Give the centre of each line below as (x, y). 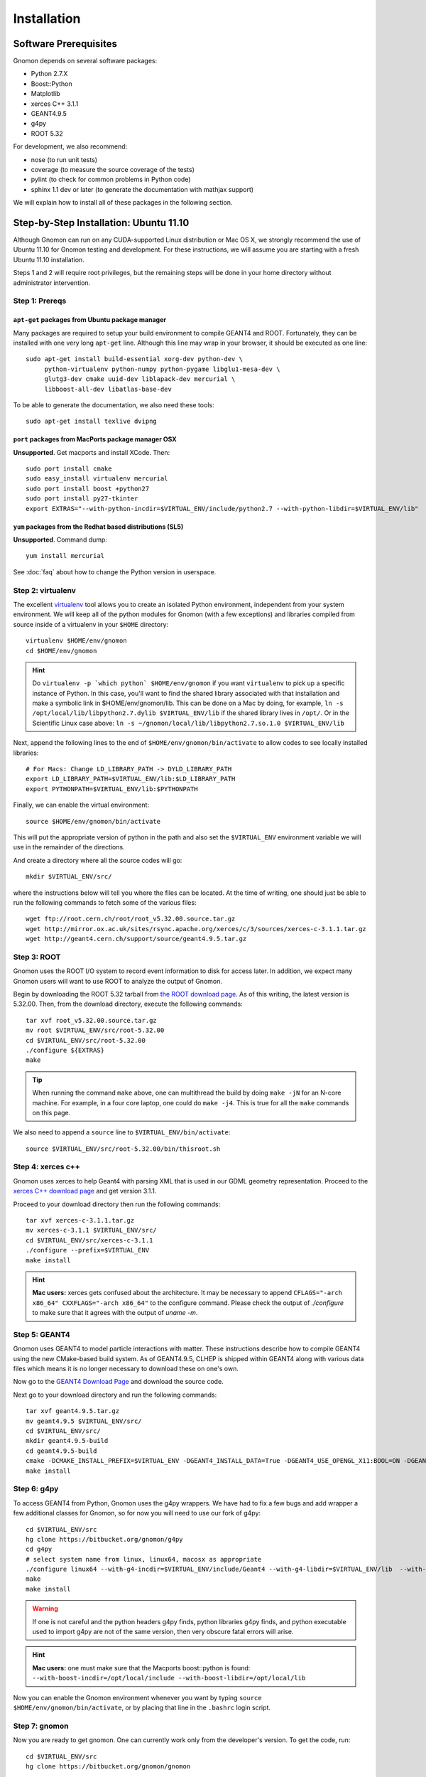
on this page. (51, 1112)
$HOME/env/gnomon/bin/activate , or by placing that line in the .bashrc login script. (142, 1707)
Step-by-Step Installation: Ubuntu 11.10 (101, 223)
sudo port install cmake (69, 469)
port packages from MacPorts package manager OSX (95, 439)
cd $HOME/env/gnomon (61, 651)
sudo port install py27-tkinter (82, 499)
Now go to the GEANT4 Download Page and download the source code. (118, 1382)
